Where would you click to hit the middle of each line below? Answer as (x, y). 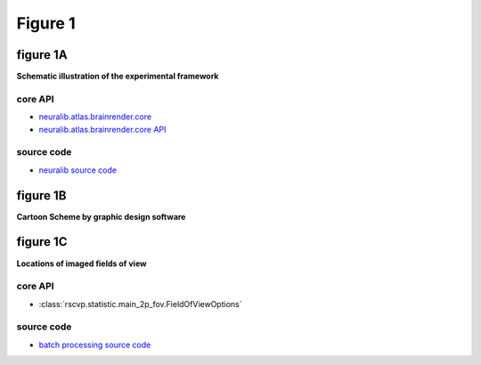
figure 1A (42, 55)
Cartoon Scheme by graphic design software (101, 216)
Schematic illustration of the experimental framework (118, 77)
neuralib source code (78, 170)
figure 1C (42, 242)
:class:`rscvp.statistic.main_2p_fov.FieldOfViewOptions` (140, 304)
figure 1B (41, 195)
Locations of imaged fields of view (82, 264)
